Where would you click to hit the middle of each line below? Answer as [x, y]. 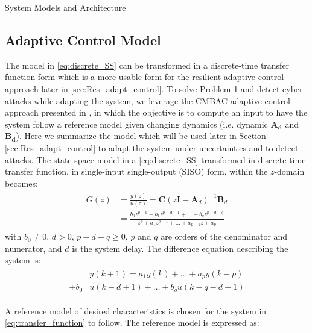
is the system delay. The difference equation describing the [180, 248]
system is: [23, 260]
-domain [289, 171]
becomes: [21, 183]
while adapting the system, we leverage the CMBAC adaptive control [162, 100]
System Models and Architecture [65, 7]
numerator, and [33, 248]
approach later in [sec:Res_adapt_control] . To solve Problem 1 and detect [142, 88]
